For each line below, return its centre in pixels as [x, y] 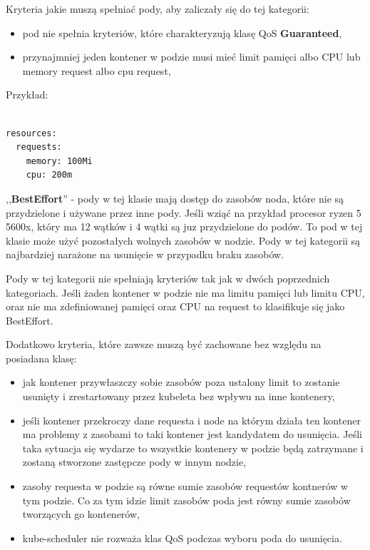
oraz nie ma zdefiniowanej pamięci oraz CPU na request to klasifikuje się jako [175, 306]
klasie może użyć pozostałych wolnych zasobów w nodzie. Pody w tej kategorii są [183, 240]
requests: [39, 147]
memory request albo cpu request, [97, 70]
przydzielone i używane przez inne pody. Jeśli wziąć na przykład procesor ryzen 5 [184, 212]
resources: [31, 133]
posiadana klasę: [41, 358]
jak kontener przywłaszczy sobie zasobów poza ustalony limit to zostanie [181, 382]
